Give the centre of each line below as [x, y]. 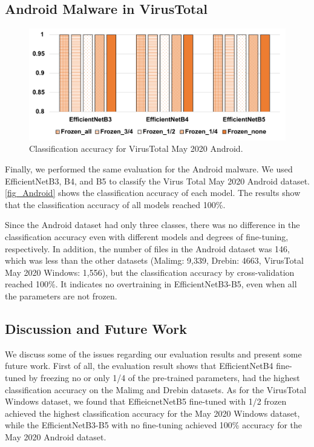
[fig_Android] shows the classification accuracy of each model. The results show [153, 193]
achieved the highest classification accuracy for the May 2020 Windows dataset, [152, 413]
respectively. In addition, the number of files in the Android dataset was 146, [148, 248]
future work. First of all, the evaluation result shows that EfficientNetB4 [139, 366]
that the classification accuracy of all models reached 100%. [115, 204]
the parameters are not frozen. [61, 296]
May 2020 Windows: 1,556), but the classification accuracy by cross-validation [150, 272]
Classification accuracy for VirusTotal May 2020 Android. [136, 148]
